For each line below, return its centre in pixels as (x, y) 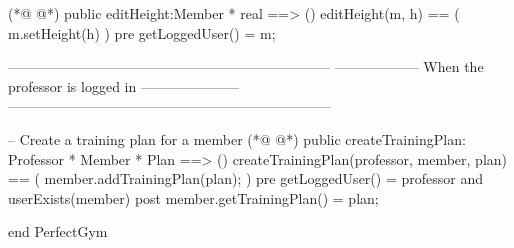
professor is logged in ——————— (123, 85)
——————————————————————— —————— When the (246, 66)
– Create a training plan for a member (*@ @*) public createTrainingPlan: (237, 138)
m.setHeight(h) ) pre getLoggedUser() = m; (142, 32)
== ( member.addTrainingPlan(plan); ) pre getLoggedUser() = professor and (245, 178)
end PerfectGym (58, 231)
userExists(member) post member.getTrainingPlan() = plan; (193, 197)
